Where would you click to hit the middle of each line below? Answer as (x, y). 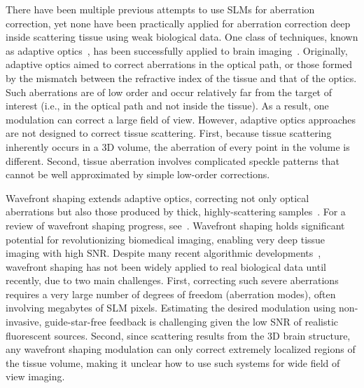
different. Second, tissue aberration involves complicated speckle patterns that (173, 160)
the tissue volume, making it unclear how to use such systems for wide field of (173, 362)
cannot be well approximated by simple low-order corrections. (138, 174)
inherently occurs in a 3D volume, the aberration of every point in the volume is (178, 146)
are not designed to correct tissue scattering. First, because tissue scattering (169, 133)
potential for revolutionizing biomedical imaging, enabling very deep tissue (166, 239)
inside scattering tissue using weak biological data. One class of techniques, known (182, 37)
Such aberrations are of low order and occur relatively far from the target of (169, 92)
